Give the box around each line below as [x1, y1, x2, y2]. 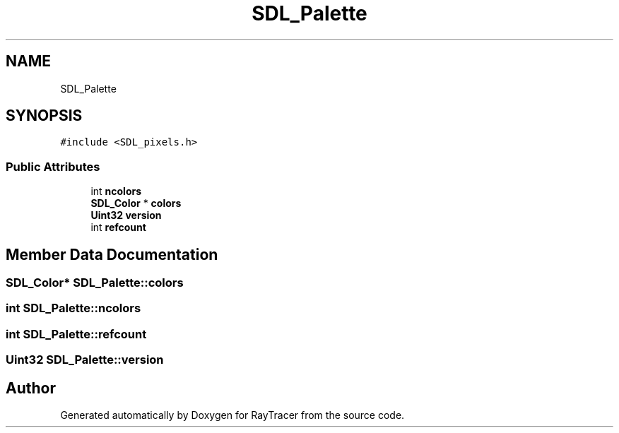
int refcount [90, 221, 146, 234]
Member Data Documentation [6, 245, 218, 263]
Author [6, 379, 56, 397]
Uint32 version [90, 209, 162, 222]
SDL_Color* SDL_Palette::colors [6, 275, 184, 290]
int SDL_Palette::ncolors [6, 301, 141, 316]
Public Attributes [6, 159, 100, 174]
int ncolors [90, 185, 142, 198]
